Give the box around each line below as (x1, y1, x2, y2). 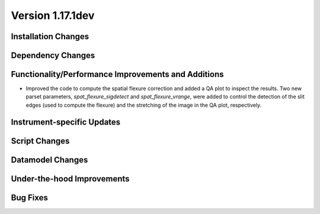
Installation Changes (11, 31, 89, 41)
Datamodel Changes (11, 155, 88, 165)
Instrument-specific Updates (11, 117, 121, 127)
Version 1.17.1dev (11, 9, 95, 22)
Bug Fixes (11, 193, 49, 203)
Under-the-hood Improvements (11, 174, 130, 184)
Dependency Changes (11, 50, 95, 60)
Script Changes (11, 136, 70, 146)
